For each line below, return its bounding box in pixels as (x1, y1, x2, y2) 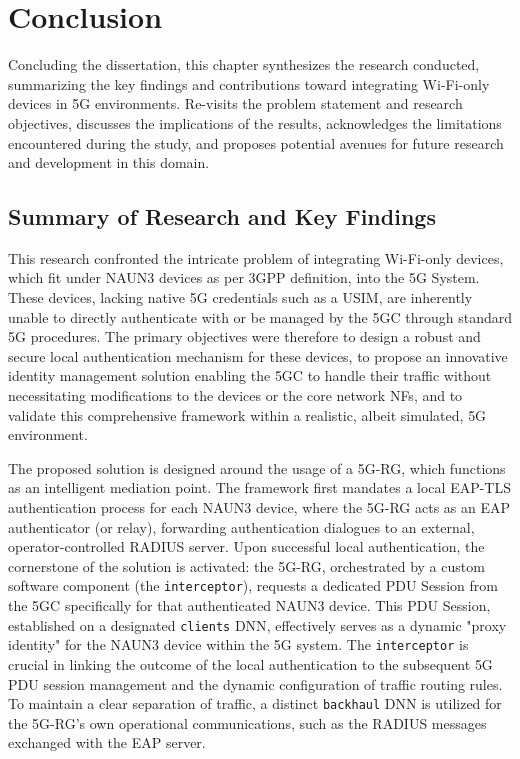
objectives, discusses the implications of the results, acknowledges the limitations (8, 112, 502, 133)
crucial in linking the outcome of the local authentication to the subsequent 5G (8, 653, 493, 674)
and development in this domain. (8, 152, 210, 173)
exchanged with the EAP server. (8, 732, 206, 753)
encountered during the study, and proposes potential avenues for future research (8, 132, 504, 153)
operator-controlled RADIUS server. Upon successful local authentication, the (8, 536, 485, 557)
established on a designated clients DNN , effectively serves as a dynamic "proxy (8, 614, 507, 635)
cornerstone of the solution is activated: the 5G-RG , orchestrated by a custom (8, 555, 485, 576)
